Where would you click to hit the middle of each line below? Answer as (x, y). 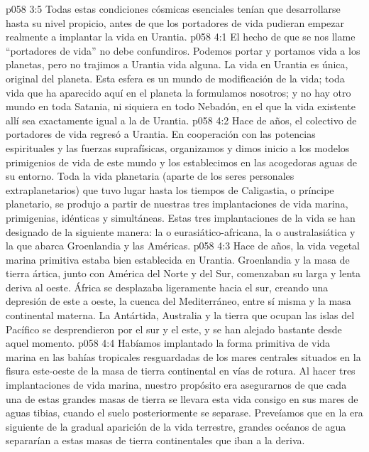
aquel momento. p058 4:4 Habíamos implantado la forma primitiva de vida (168, 343)
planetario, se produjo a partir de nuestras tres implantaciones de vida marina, (177, 204)
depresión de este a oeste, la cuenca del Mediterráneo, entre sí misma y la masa (178, 301)
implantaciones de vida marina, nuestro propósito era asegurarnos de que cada (176, 385)
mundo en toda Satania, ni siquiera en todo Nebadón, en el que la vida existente (181, 106)
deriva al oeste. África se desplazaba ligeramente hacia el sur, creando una (167, 287)
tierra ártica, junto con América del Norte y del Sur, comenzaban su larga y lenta (183, 273)
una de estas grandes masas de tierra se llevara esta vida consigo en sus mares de (182, 398)
